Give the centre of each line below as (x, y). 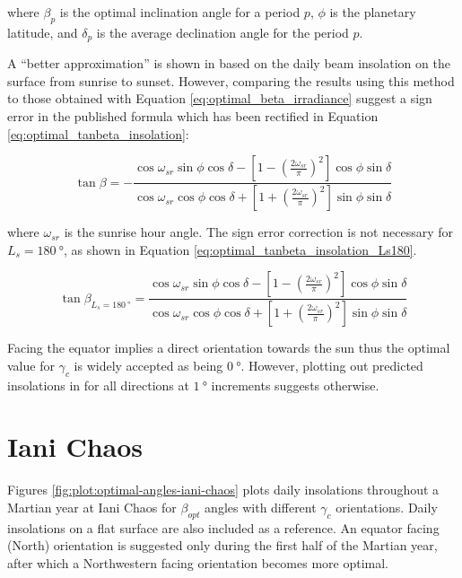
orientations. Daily (387, 507)
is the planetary (373, 12)
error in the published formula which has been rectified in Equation (193, 116)
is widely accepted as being (148, 365)
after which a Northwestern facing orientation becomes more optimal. (198, 562)
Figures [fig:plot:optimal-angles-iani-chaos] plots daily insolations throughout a (223, 490)
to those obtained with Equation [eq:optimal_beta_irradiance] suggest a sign (220, 98)
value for (31, 365)
